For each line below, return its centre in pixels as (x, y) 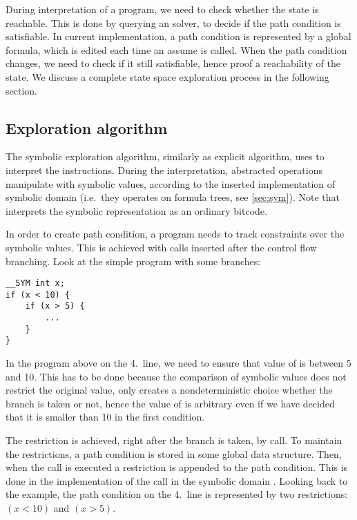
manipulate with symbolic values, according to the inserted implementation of (171, 183)
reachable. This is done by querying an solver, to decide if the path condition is (173, 22)
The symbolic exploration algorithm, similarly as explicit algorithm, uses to (165, 156)
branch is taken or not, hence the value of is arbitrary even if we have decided (170, 403)
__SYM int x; (35, 283)
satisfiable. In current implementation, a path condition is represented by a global (178, 36)
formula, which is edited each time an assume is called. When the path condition (176, 49)
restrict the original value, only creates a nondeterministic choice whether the (169, 390)
